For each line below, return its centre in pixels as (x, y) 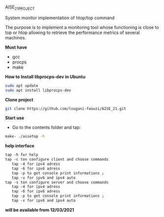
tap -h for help (22, 155)
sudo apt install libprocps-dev (38, 90)
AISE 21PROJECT (20, 8)
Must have (16, 47)
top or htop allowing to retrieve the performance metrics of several (72, 32)
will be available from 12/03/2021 (40, 210)
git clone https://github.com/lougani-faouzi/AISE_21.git (66, 108)
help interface (20, 146)
